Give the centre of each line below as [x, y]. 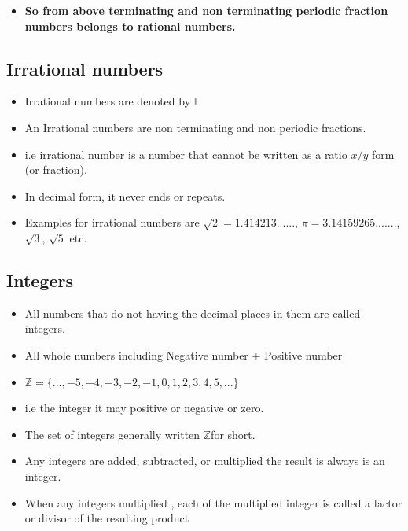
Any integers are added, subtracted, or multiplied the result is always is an [205, 461]
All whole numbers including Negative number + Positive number [184, 354]
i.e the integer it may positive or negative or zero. [144, 408]
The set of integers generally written [112, 434]
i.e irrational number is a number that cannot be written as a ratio [186, 154]
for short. [233, 434]
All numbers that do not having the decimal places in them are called [193, 313]
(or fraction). [56, 170]
